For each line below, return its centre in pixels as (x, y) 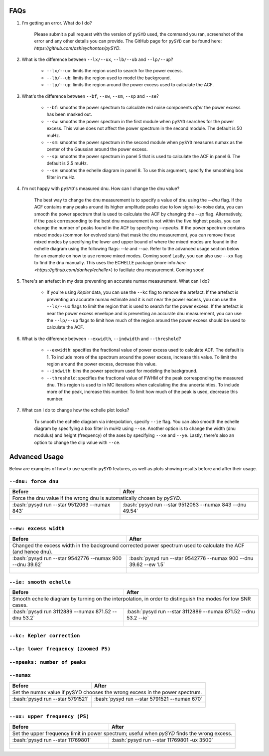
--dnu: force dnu (34, 481)
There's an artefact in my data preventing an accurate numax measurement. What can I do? (116, 281)
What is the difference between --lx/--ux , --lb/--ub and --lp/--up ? (97, 59)
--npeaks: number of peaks (48, 662)
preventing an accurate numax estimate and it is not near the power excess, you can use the (141, 299)
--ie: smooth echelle (40, 582)
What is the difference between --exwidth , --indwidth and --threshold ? (101, 339)
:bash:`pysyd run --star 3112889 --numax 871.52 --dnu (191, 612)
